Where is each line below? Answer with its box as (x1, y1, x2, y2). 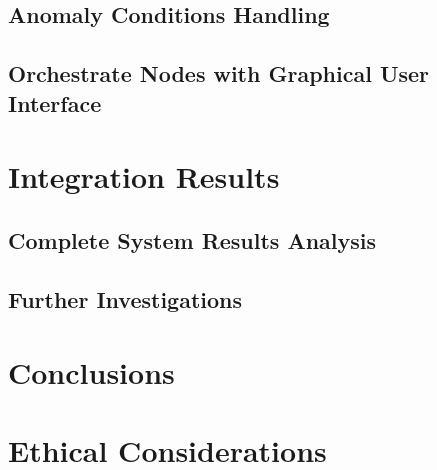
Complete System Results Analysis (8, 224, 377, 255)
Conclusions (8, 352, 175, 393)
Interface (8, 87, 102, 118)
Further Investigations (8, 283, 243, 314)
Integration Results (8, 156, 280, 197)
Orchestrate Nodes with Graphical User (8, 58, 430, 89)
